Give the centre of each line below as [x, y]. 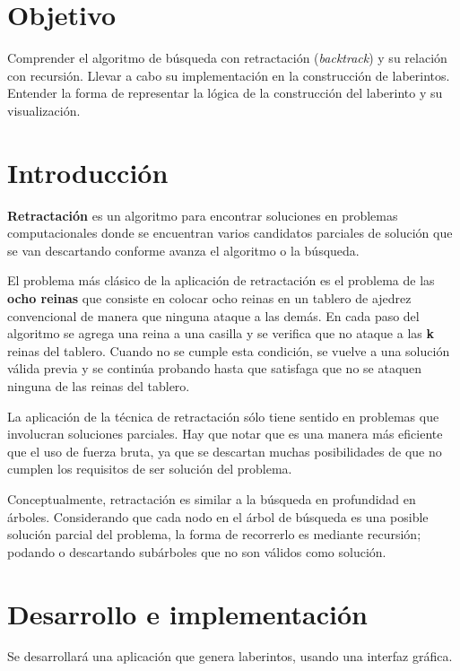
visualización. [44, 110]
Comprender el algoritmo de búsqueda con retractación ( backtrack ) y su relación [227, 58]
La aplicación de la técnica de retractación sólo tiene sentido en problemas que [223, 416]
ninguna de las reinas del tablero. [99, 385]
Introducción [88, 172]
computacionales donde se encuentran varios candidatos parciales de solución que [230, 233]
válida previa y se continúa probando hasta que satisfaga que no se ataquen [215, 368]
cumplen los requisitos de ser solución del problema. [150, 469]
